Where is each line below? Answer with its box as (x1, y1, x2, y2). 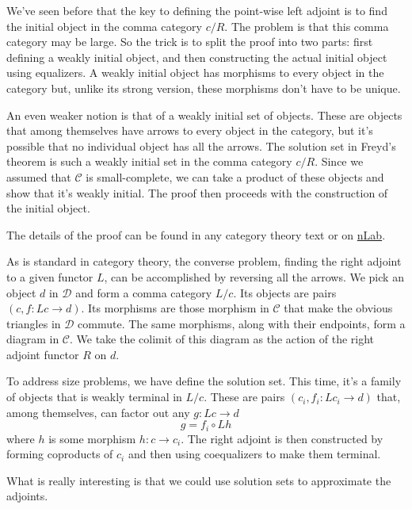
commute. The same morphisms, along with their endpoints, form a (78, 315, 406, 331)
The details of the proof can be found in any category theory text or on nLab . (6, 226, 386, 243)
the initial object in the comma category (6, 17, 202, 34)
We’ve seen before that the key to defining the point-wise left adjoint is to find (6, 2, 387, 18)
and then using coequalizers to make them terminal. (128, 446, 381, 462)
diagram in (6, 331, 59, 347)
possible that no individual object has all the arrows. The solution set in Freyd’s (6, 137, 396, 154)
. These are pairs (204, 388, 285, 405)
